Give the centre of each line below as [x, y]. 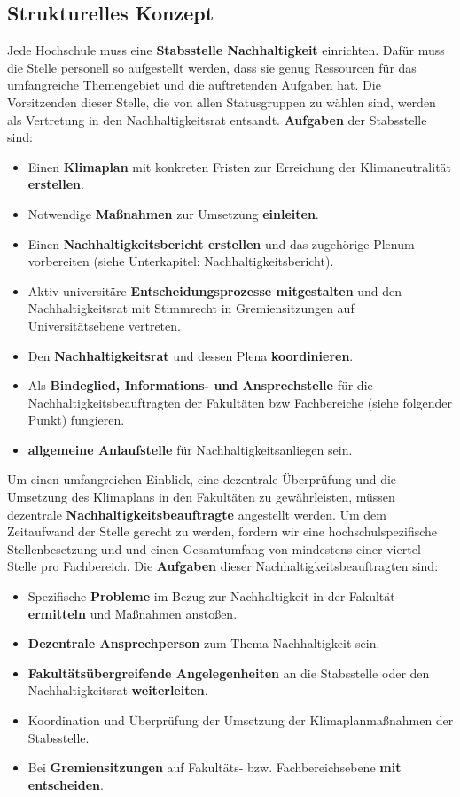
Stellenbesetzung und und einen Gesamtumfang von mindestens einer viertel [214, 548]
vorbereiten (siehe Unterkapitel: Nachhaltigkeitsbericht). [181, 261]
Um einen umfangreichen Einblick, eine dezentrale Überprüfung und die [202, 479]
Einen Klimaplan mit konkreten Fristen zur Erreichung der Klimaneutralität [240, 166]
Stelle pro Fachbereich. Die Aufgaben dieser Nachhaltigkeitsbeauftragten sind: [223, 566]
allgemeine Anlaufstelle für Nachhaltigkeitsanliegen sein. [190, 449]
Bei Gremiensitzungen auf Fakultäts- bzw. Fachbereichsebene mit [214, 767]
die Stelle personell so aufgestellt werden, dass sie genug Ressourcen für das [212, 67]
